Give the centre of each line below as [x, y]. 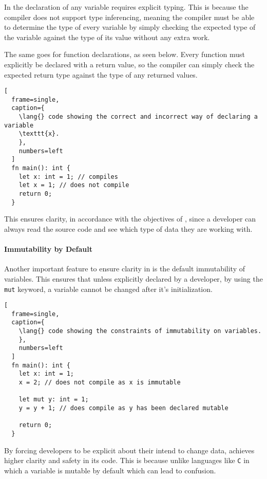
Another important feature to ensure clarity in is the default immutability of [125, 269]
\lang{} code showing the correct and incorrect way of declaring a [138, 117]
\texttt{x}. [39, 134]
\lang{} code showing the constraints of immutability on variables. [140, 331]
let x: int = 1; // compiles [68, 177]
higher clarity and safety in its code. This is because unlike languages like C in [127, 460]
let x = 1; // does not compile [74, 185]
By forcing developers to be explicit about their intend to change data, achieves [129, 450]
